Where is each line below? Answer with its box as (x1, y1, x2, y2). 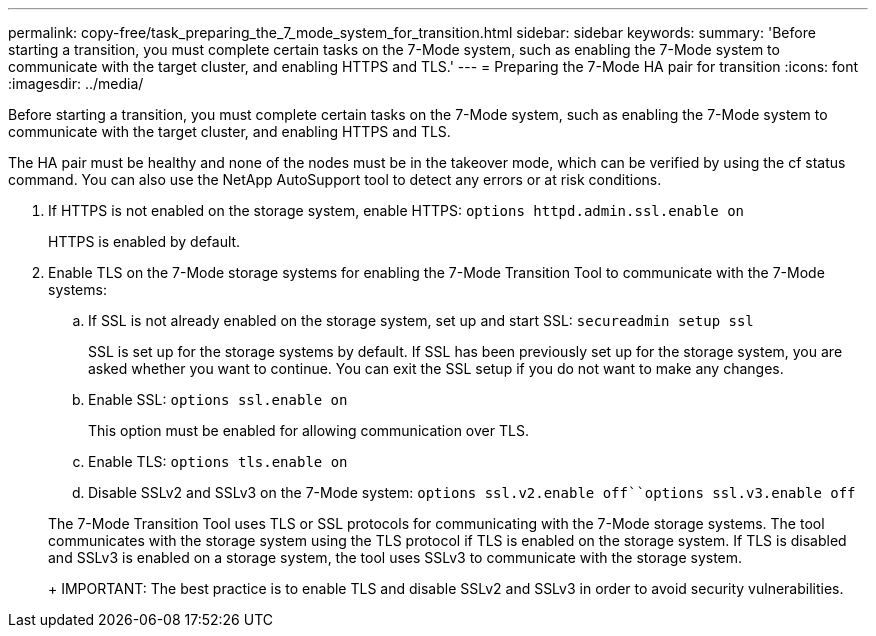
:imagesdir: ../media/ (8, 75, 144, 92)
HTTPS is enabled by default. (48, 233, 241, 250)
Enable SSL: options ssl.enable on (88, 391, 348, 408)
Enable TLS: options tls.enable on (88, 453, 348, 470)
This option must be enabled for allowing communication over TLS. (88, 422, 529, 439)
